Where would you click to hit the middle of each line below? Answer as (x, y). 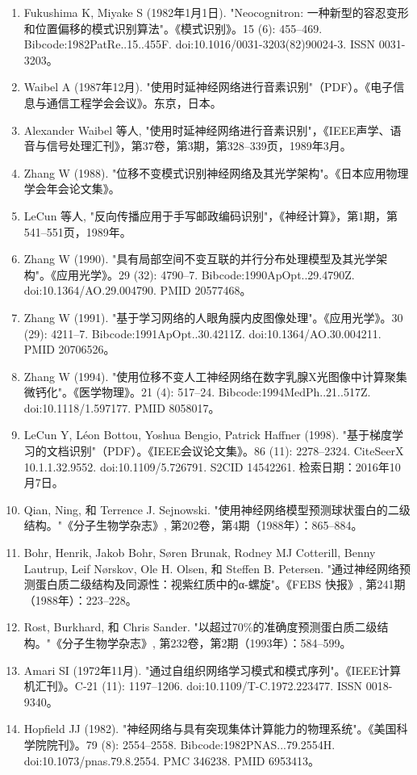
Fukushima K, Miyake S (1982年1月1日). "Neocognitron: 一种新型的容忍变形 (216, 12)
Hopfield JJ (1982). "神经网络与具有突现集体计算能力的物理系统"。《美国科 (216, 729)
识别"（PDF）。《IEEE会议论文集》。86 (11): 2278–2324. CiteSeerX (236, 451)
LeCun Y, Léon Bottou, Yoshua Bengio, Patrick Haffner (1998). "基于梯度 (208, 435)
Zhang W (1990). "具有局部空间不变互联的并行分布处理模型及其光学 (200, 259)
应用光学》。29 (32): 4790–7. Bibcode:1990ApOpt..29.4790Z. (206, 274)
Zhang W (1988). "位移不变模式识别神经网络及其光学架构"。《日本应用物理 (216, 172)
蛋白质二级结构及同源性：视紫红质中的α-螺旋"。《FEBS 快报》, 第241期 (220, 584)
